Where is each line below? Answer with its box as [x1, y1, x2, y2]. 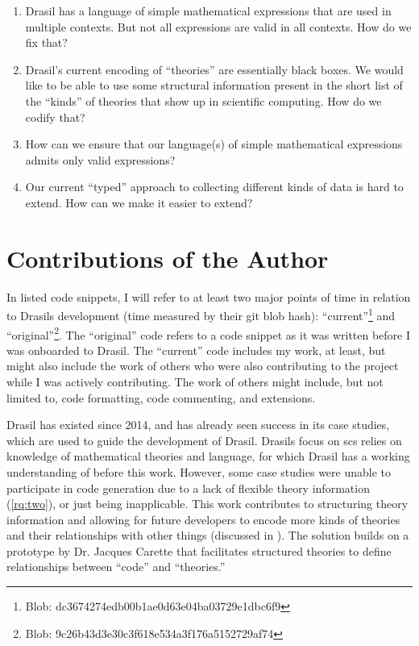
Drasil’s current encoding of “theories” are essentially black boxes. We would [25, 60, 404, 77]
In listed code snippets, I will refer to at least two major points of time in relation [6, 288, 411, 305]
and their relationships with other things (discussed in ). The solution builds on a [6, 527, 409, 544]
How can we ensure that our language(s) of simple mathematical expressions [25, 135, 403, 152]
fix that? [25, 34, 68, 51]
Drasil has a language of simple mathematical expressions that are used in [25, 2, 392, 19]
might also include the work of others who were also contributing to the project [6, 357, 399, 374]
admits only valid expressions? [25, 151, 176, 168]
